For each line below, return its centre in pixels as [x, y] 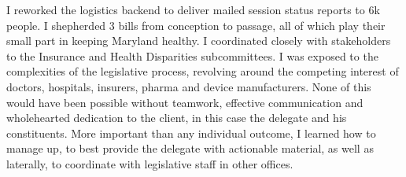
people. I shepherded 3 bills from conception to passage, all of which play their [196, 25]
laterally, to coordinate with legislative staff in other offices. [150, 163]
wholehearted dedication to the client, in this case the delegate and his [177, 118]
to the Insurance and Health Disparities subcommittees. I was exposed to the [192, 55]
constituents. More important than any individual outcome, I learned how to [191, 133]
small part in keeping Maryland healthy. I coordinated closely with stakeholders [199, 41]
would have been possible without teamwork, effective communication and [185, 102]
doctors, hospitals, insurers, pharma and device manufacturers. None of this [189, 86]
